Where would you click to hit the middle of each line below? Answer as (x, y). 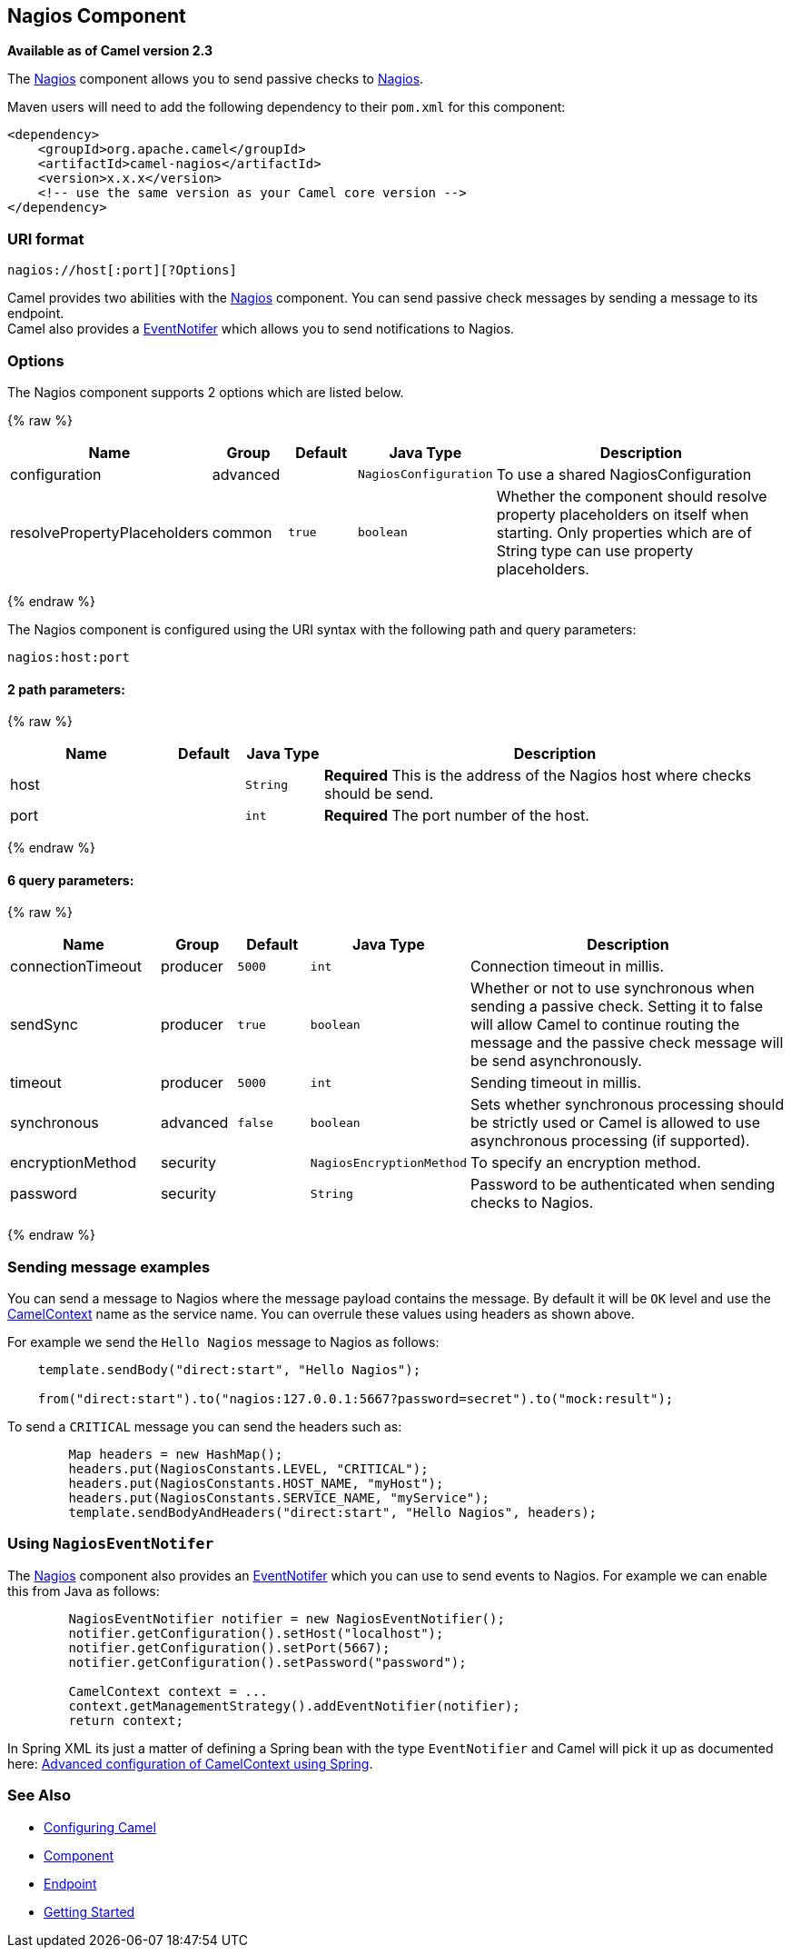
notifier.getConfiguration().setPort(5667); (229, 1647)
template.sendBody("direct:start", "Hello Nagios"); (229, 1370)
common (242, 532)
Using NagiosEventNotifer (111, 1544)
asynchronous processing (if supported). (610, 1141)
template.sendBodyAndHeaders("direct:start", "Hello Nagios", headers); (333, 1513)
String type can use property (595, 550)
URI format (46, 239)
